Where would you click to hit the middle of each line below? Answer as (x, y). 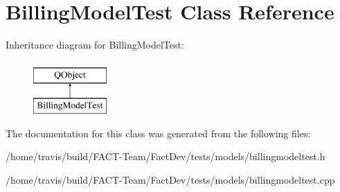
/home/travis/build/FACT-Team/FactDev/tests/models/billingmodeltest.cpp (170, 180)
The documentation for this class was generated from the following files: (158, 133)
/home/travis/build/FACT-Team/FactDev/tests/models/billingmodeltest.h (165, 156)
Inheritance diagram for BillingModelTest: (95, 45)
